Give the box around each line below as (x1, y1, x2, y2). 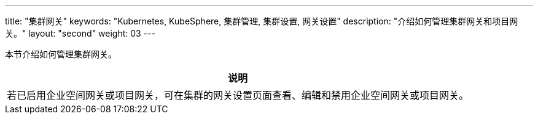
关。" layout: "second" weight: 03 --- (5, 28, 155, 38)
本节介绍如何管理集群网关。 (5, 49, 117, 59)
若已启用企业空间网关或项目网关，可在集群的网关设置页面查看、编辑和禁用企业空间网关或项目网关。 (7, 89, 469, 101)
